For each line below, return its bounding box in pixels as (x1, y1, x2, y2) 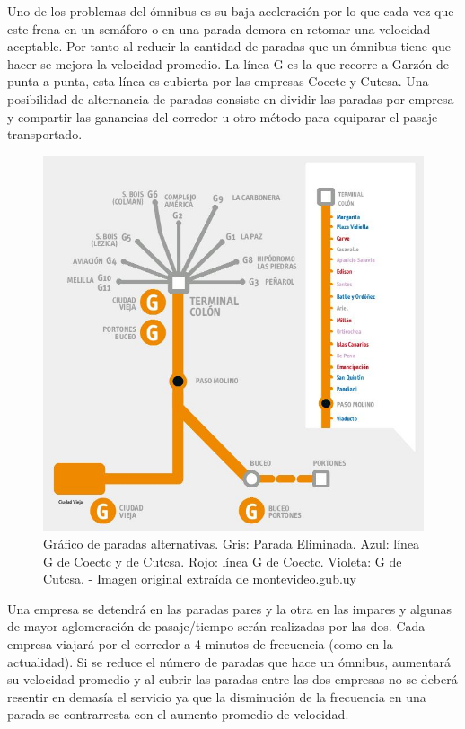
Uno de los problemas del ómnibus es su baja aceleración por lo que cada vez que (7, 2, 454, 20)
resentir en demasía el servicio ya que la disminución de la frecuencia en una (7, 687, 426, 706)
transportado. (7, 125, 83, 144)
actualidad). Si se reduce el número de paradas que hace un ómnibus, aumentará (7, 652, 451, 671)
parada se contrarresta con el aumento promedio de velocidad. (7, 705, 349, 724)
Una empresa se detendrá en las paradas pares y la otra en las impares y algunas (7, 599, 452, 618)
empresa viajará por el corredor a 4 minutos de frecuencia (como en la (7, 634, 393, 653)
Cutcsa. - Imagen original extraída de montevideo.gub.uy (43, 569, 357, 588)
